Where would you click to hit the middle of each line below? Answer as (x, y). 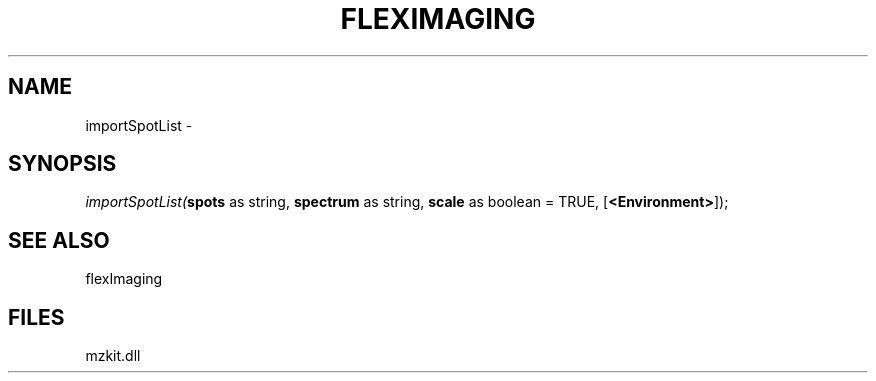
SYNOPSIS (62, 164)
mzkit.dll (113, 356)
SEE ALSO (59, 240)
